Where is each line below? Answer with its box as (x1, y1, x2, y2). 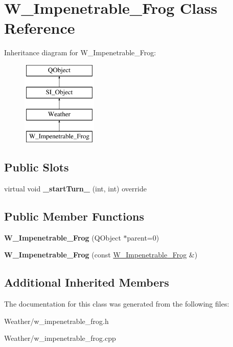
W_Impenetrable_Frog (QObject (4, 232, 121, 243)
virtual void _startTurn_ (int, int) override (4, 183, 147, 193)
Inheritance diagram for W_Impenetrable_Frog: (4, 47, 156, 58)
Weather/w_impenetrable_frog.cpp (4, 333, 116, 343)
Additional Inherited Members (4, 274, 169, 290)
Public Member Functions (4, 208, 144, 224)
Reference (4, 17, 75, 38)
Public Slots (4, 159, 69, 175)
